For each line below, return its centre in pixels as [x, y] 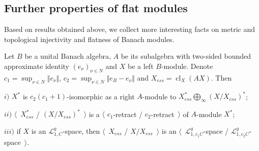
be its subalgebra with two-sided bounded [186, 56]
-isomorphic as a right [101, 96]
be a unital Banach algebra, [68, 56]
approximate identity [37, 66]
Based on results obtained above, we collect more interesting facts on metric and [130, 29]
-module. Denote [187, 66]
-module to [159, 96]
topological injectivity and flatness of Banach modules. [89, 39]
